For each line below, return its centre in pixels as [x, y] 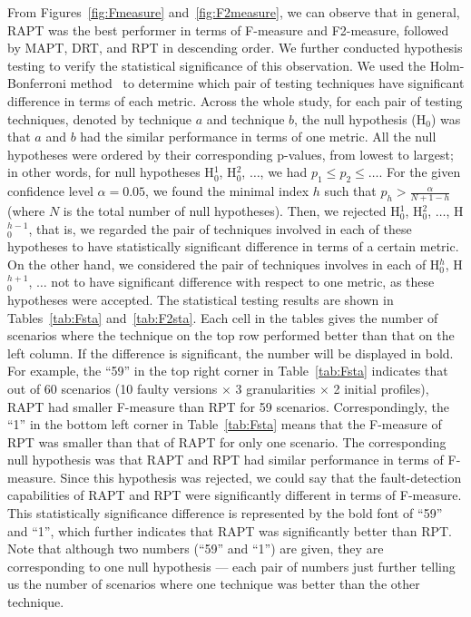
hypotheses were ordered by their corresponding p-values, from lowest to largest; [231, 154]
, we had [284, 172]
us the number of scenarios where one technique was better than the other [214, 584]
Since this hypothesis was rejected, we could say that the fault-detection [261, 477]
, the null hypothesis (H [360, 118]
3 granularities [275, 388]
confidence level [50, 191]
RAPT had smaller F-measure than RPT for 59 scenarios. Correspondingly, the [228, 406]
